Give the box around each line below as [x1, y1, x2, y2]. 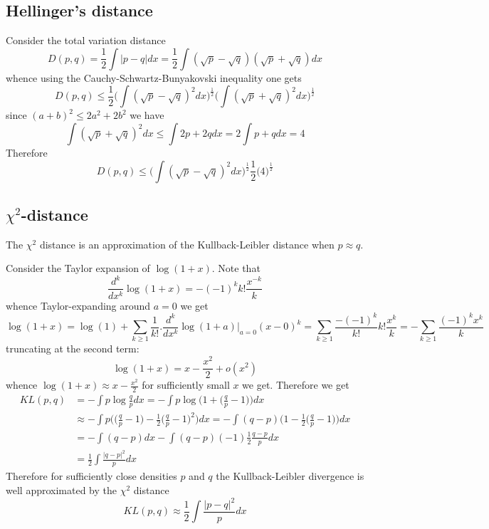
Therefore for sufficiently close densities [6, 468, 177, 483]
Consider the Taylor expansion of [6, 261, 150, 276]
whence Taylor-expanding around [6, 298, 151, 313]
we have [130, 108, 164, 122]
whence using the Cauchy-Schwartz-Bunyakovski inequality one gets [6, 70, 302, 85]
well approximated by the [6, 482, 117, 497]
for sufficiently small [142, 377, 230, 392]
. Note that [211, 261, 261, 276]
